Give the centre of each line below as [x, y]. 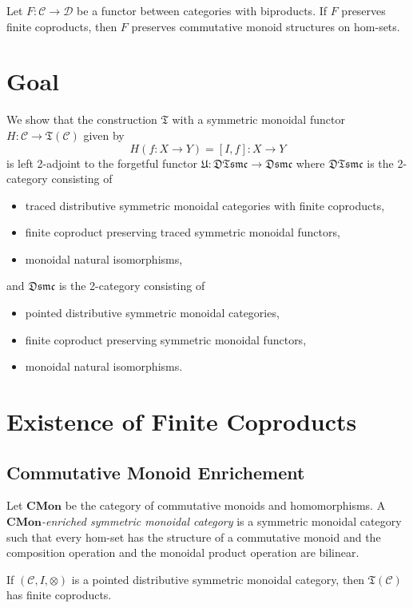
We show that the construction [82, 119]
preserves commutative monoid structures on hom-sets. [266, 26]
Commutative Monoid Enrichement [156, 472]
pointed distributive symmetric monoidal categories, [152, 313]
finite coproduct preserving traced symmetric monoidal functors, [183, 232]
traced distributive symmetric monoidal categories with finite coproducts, [205, 205]
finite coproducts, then [62, 26]
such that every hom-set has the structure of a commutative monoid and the [194, 536]
